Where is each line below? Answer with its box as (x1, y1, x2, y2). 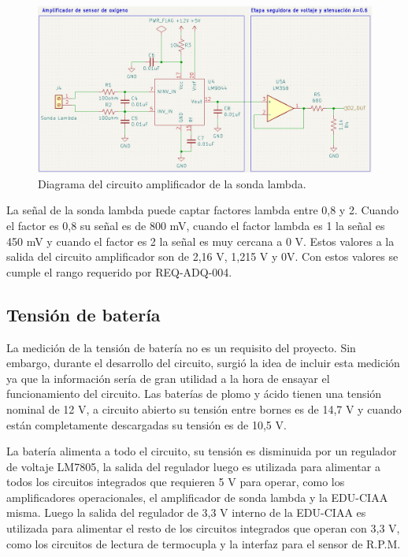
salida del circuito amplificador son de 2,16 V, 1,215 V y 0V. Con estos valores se (6, 248, 399, 265)
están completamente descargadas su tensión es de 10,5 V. (6, 416, 287, 433)
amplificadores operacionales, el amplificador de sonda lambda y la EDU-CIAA (6, 488, 388, 505)
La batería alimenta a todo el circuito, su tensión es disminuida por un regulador (6, 443, 397, 459)
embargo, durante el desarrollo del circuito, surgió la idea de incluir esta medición (6, 355, 400, 371)
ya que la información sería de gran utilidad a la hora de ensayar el (6, 369, 330, 386)
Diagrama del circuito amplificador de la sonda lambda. (38, 175, 306, 191)
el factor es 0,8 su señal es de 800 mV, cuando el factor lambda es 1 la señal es (6, 217, 385, 233)
